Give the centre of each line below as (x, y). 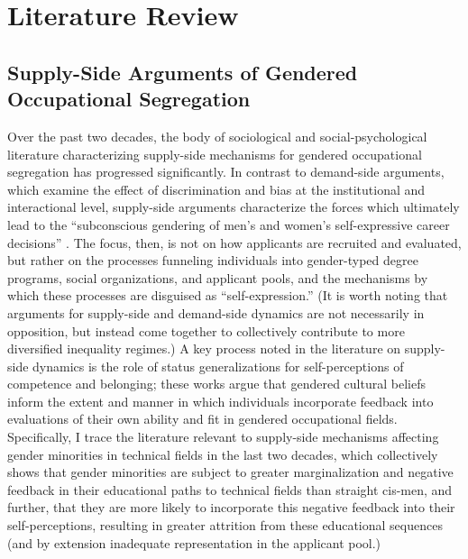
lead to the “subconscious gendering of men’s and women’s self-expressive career (229, 224)
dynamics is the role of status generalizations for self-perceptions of (218, 366)
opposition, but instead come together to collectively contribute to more (206, 330)
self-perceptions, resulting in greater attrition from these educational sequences (225, 525)
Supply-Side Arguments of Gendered (183, 72)
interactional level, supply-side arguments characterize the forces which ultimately (234, 207)
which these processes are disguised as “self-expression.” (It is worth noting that (228, 295)
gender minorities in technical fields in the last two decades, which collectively (223, 454)
